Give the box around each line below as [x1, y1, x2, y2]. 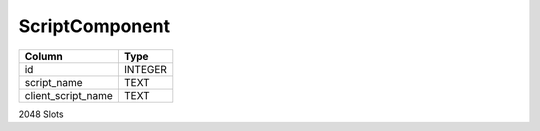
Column [24, 49, 64, 63]
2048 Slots [18, 108, 64, 120]
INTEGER [123, 62, 167, 76]
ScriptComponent [18, 15, 170, 37]
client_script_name [24, 88, 114, 102]
